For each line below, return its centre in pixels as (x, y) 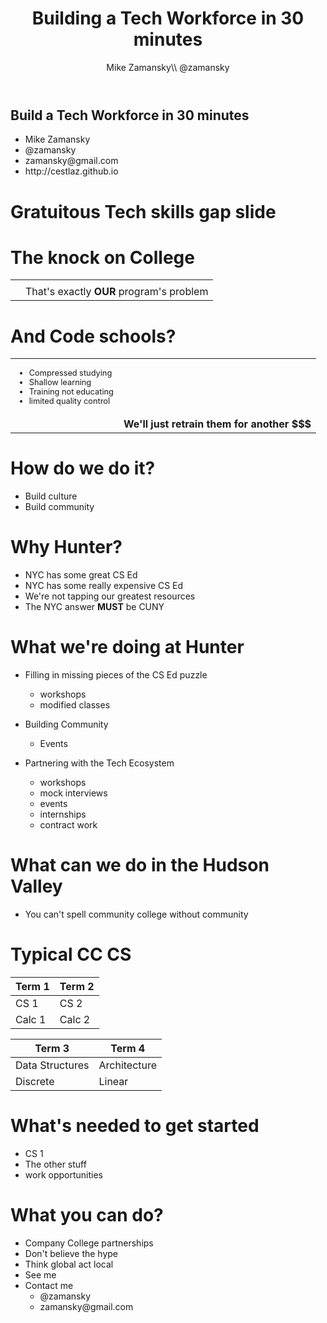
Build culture (51, 496)
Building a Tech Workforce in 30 (168, 18)
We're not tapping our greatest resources (110, 596)
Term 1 (32, 986)
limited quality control (69, 401)
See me (40, 1274)
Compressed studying (70, 373)
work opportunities (63, 1174)
